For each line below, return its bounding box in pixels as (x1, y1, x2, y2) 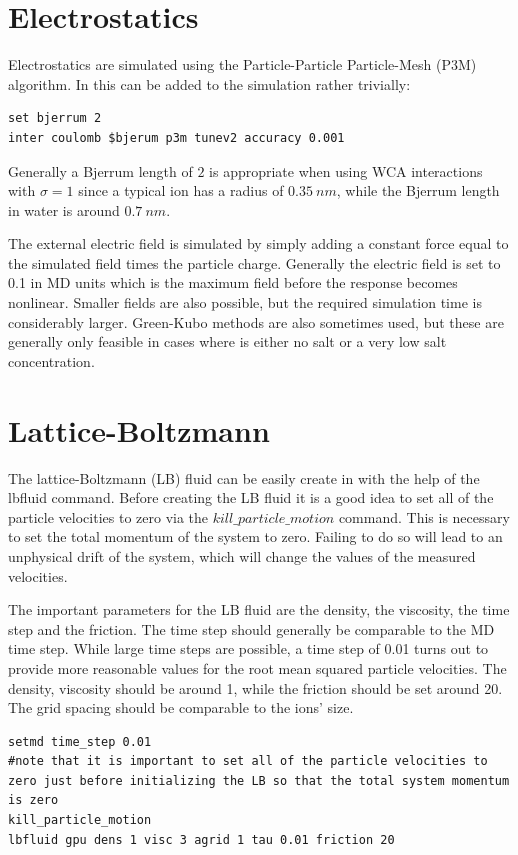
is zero (8, 793, 59, 808)
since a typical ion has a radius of (78, 180, 284, 201)
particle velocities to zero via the (8, 506, 209, 527)
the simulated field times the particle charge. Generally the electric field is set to (8, 252, 501, 273)
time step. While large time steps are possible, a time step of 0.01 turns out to (8, 638, 489, 659)
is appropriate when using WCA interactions (209, 160, 483, 181)
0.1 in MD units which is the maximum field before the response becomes (8, 272, 458, 293)
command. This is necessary (338, 506, 510, 527)
